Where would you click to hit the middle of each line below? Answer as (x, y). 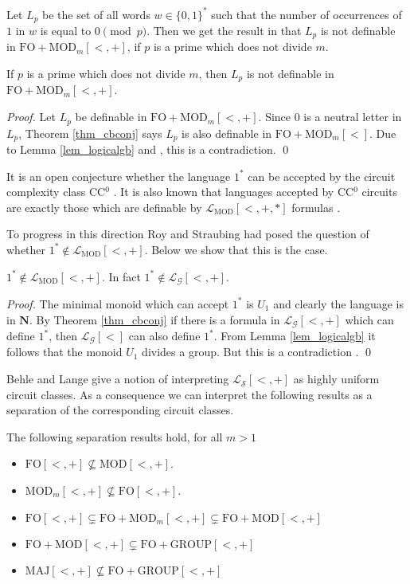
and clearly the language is (338, 303)
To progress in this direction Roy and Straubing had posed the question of (188, 234)
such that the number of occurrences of (307, 14)
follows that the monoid (64, 352)
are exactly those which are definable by (104, 207)
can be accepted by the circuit (322, 176)
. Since (275, 117)
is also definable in (227, 133)
